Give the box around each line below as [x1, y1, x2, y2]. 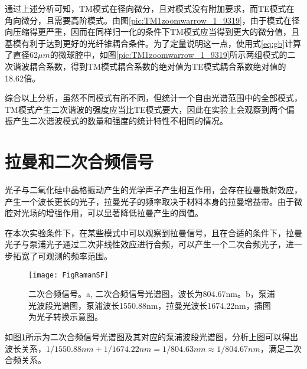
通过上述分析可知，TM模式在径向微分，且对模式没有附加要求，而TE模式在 [5, 2, 295, 14]
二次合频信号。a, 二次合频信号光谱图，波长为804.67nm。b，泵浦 [28, 288, 275, 300]
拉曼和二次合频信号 [5, 149, 154, 174]
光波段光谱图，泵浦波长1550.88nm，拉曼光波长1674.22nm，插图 [28, 299, 271, 311]
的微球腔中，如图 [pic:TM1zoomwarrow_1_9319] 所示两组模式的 [50, 48, 288, 61]
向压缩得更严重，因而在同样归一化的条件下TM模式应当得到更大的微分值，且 [5, 25, 299, 38]
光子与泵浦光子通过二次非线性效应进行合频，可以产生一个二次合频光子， [5, 238, 286, 250]
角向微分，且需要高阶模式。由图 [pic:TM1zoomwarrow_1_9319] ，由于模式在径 [5, 14, 300, 26]
